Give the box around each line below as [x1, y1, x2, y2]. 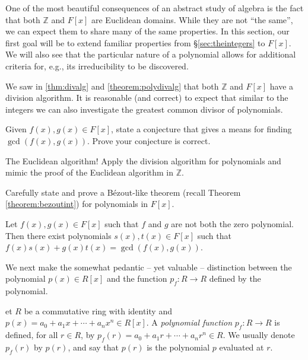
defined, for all [5, 329, 58, 341]
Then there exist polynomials [5, 229, 112, 241]
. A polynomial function [146, 316, 233, 329]
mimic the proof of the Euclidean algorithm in [5, 166, 174, 179]
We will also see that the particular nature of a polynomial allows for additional [5, 48, 296, 60]
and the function [106, 272, 167, 285]
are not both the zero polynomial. [171, 217, 294, 230]
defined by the [209, 272, 261, 285]
